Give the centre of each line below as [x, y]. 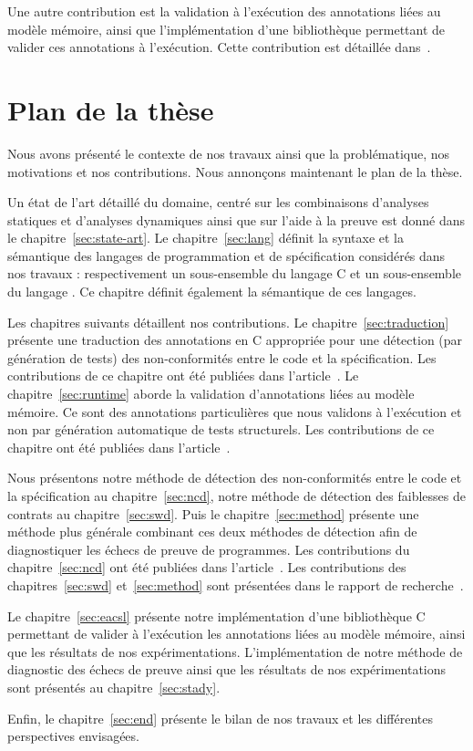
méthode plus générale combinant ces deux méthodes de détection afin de [212, 532]
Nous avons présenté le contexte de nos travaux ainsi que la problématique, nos [229, 153]
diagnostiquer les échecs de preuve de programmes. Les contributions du [209, 549]
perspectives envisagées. [73, 736]
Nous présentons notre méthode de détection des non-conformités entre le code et [235, 478]
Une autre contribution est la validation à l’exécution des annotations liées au [224, 11]
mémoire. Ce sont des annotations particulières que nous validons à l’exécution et [235, 411]
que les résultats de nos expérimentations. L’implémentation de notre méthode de [235, 651]
